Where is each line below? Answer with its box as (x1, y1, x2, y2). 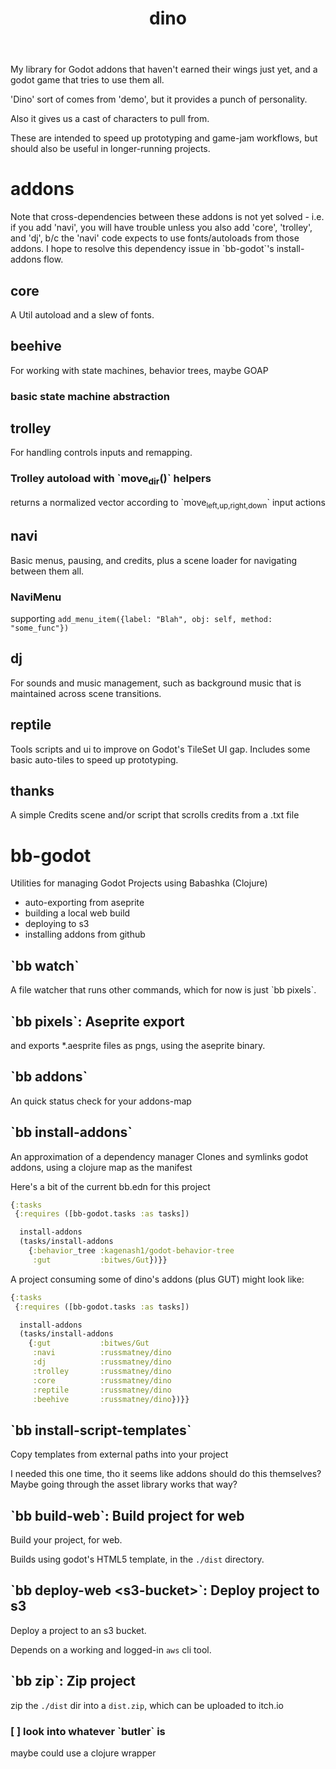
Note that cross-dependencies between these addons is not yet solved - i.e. (10, 211, 325, 223)
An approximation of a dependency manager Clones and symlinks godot (10, 1150, 309, 1162)
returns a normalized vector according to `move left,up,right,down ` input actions (10, 497, 326, 511)
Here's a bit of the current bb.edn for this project (10, 1180, 211, 1192)
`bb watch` (10, 957, 80, 974)
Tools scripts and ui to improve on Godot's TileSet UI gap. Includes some (10, 743, 311, 755)
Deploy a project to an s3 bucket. (10, 1624, 147, 1636)
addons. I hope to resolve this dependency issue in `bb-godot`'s (10, 243, 275, 255)
